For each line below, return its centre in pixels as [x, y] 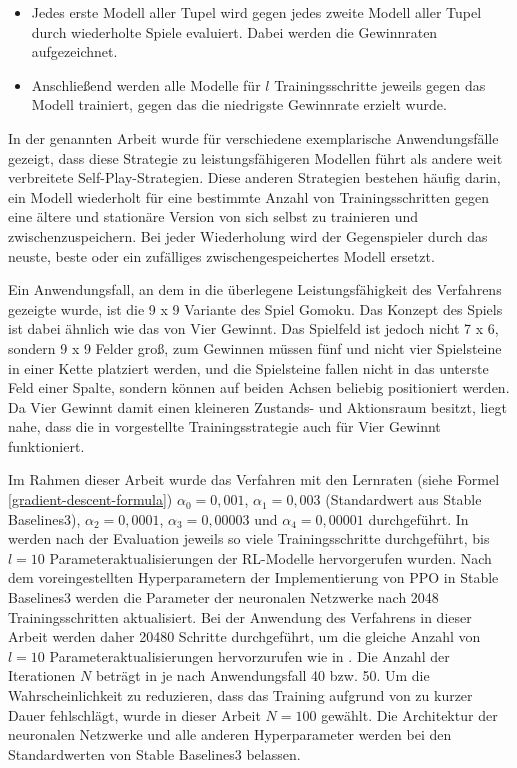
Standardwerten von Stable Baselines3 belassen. [154, 753]
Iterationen [42, 675]
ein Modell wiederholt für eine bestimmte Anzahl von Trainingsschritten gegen [249, 196]
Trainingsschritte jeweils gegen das [380, 84]
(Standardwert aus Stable [403, 499]
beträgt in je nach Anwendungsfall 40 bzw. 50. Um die [262, 675]
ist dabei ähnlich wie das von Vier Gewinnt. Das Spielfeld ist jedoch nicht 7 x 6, [253, 328]
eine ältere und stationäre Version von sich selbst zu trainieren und [213, 216]
